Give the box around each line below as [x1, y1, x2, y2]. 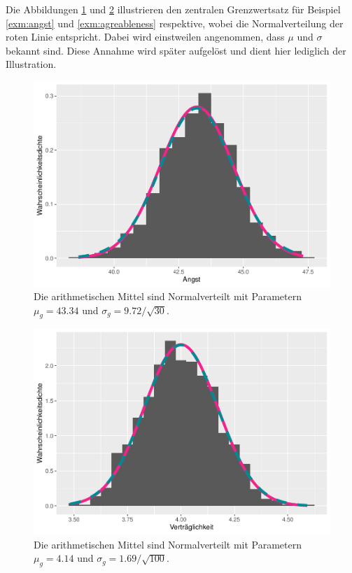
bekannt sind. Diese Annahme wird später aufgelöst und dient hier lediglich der [6, 43, 346, 57]
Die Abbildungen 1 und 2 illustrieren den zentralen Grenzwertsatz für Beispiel [6, 2, 341, 16]
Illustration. [6, 57, 57, 71]
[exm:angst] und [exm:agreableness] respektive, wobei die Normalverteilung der [6, 15, 344, 30]
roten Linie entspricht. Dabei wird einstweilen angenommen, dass [6, 29, 285, 44]
